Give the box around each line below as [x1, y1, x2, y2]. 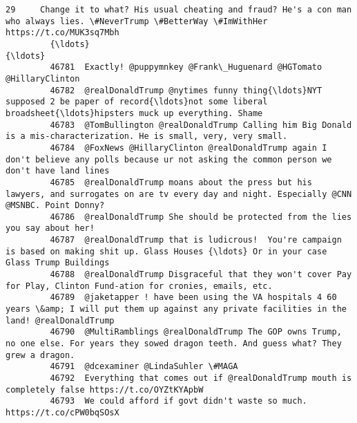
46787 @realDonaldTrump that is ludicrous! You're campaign [50, 235, 342, 245]
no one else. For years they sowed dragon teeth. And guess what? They [6, 339, 342, 349]
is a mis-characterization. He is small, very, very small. [6, 131, 288, 142]
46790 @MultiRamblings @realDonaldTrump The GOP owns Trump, [50, 327, 342, 337]
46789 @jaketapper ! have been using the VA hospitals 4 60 [50, 292, 337, 303]
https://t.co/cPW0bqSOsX [6, 407, 119, 417]
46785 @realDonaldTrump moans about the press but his [50, 177, 312, 187]
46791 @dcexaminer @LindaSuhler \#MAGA [50, 361, 238, 372]
